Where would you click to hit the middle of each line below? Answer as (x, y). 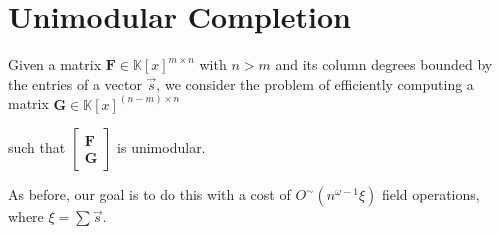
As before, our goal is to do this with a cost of (149, 194)
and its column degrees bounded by (384, 64)
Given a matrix (55, 64)
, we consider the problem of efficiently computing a (315, 83)
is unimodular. (161, 147)
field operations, (430, 194)
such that (37, 147)
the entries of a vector (75, 83)
